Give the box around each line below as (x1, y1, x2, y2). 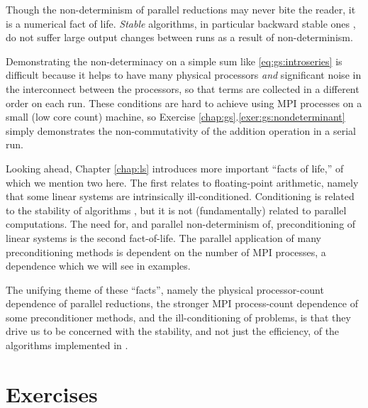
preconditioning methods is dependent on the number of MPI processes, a (6, 244, 326, 259)
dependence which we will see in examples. (6, 258, 191, 273)
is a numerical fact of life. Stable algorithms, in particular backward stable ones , (6, 16, 356, 31)
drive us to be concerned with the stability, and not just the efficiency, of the (6, 324, 340, 338)
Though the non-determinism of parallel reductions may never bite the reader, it (6, 2, 356, 16)
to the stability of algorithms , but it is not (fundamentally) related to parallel (6, 202, 347, 217)
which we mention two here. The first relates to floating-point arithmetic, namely (6, 175, 359, 189)
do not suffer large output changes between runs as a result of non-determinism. (6, 30, 353, 45)
